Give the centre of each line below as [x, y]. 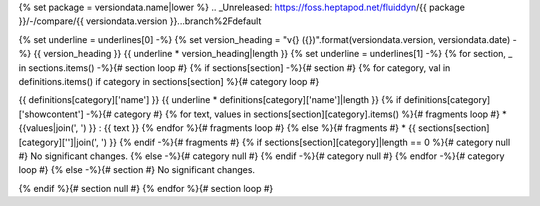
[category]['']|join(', [58, 142]
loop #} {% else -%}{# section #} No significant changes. [136, 170]
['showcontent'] [51, 114]
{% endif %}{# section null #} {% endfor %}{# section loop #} [146, 188]
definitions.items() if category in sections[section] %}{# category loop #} [169, 81]
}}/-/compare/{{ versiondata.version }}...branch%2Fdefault [140, 21]
